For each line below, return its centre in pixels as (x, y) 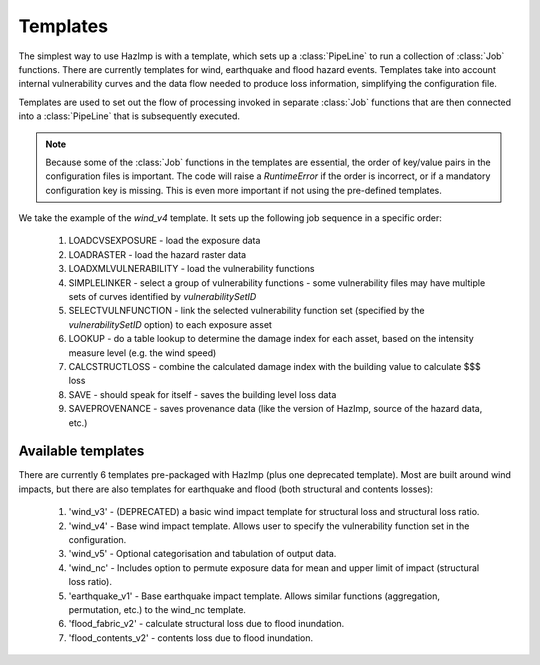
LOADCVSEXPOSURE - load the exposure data (164, 241)
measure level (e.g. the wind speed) (142, 352)
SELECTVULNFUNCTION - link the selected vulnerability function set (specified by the (246, 311)
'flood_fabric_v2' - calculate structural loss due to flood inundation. (206, 624)
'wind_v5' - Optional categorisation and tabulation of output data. (202, 554)
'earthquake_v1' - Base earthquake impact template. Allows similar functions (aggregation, (254, 596)
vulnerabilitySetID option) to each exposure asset (170, 324)
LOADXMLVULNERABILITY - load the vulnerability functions (191, 269)
